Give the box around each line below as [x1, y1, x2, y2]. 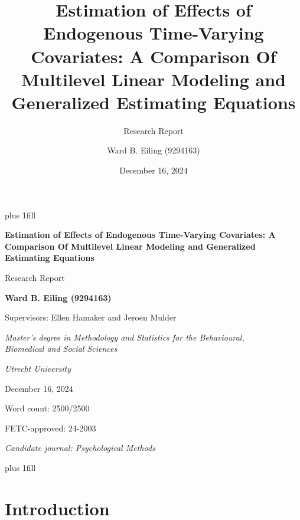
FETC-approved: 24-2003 [5, 421, 96, 434]
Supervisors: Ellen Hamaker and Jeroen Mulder [5, 311, 177, 323]
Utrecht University [5, 362, 71, 374]
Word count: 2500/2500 [5, 402, 90, 414]
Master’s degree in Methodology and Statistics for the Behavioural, [5, 331, 244, 343]
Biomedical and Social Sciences [5, 342, 118, 355]
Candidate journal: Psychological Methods [5, 441, 155, 454]
